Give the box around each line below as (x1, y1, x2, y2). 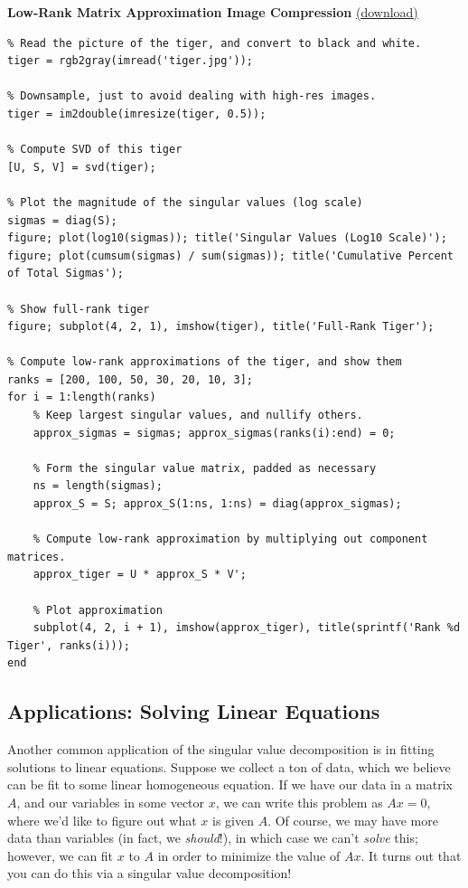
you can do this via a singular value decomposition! (7, 864, 292, 883)
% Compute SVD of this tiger (7, 143, 183, 156)
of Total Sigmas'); (7, 267, 124, 280)
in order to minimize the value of (157, 845, 341, 864)
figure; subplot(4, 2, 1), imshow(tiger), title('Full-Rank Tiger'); (7, 320, 435, 334)
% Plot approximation (33, 603, 163, 617)
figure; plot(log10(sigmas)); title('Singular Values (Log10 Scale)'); (7, 231, 447, 245)
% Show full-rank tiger (7, 302, 150, 316)
